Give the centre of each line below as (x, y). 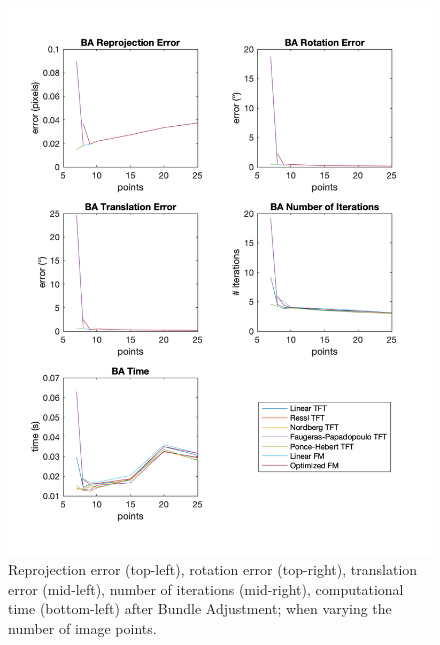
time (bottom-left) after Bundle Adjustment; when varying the (200, 608)
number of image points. (82, 627)
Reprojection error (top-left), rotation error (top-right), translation (213, 569)
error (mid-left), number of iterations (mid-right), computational (206, 588)
